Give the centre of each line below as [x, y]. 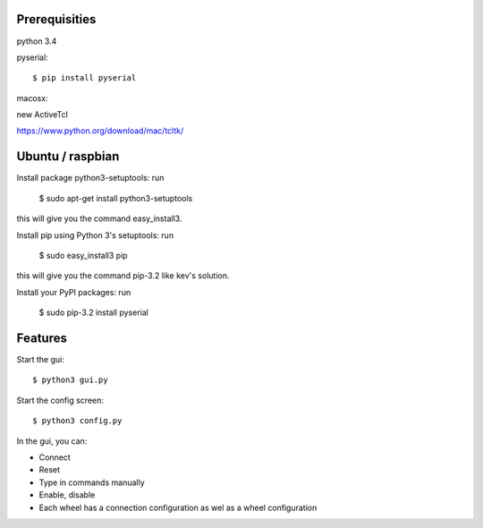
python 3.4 [37, 41]
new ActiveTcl [42, 115]
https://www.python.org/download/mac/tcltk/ [100, 131]
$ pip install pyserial [85, 78]
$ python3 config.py [77, 421]
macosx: [32, 98]
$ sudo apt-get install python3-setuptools [116, 198]
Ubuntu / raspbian [68, 157]
